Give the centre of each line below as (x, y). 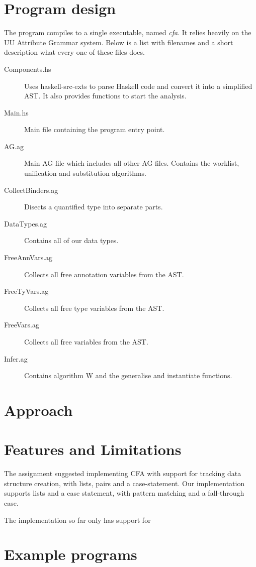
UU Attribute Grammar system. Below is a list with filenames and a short (119, 42)
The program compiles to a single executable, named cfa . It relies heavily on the (128, 32)
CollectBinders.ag (31, 190)
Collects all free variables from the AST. (86, 342)
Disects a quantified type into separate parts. (94, 207)
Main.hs (16, 112)
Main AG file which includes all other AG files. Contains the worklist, (132, 163)
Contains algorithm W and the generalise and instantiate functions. (128, 375)
